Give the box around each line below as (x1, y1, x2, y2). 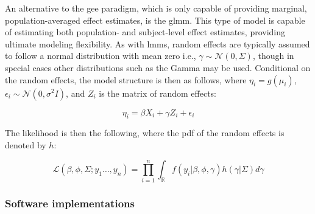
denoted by (5, 138, 46, 151)
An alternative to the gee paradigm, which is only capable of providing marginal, (5, 2, 307, 14)
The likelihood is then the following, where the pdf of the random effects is (5, 126, 285, 139)
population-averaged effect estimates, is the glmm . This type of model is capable (5, 13, 305, 26)
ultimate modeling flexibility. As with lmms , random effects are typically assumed (5, 37, 310, 50)
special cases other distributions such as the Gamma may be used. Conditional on (5, 61, 311, 74)
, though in (252, 49, 294, 62)
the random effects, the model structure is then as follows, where (5, 73, 247, 86)
